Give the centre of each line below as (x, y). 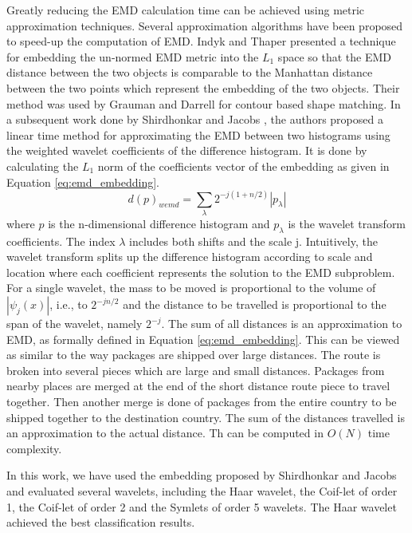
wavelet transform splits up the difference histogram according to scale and (190, 257)
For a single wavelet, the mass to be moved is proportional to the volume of (191, 288)
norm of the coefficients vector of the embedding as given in (243, 166)
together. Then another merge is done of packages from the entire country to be (202, 402)
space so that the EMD (334, 56)
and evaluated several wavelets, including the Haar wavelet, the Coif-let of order (202, 491)
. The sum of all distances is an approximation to (282, 324)
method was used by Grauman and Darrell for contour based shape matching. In (204, 103)
